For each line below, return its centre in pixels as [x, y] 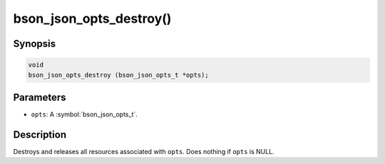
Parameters [40, 97]
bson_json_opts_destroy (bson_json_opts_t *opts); [119, 75]
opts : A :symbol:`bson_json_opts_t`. [84, 114]
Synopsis [35, 44]
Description [40, 135]
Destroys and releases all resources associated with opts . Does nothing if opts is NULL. [144, 151]
